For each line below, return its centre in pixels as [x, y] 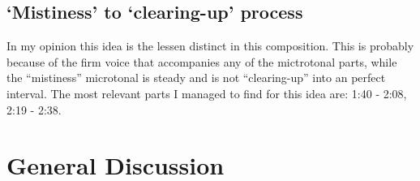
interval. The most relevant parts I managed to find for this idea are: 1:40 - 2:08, [207, 93]
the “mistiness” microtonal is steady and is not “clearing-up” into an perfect [196, 78]
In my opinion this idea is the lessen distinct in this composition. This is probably [210, 46]
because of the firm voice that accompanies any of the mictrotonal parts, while [202, 61]
